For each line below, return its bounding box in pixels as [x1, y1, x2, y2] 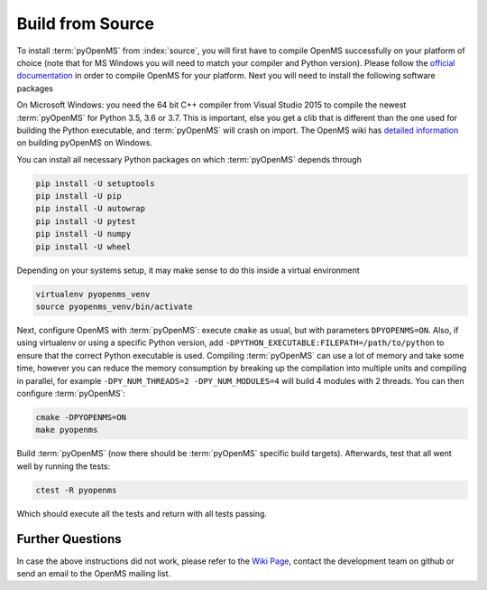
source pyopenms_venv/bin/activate [35, 301, 193, 312]
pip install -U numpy [35, 229, 132, 239]
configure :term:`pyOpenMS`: [16, 388, 126, 398]
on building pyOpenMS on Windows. [16, 137, 153, 148]
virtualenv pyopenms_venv [35, 289, 151, 299]
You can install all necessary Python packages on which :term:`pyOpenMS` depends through [16, 154, 363, 164]
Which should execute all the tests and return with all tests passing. [16, 508, 268, 519]
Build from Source [16, 14, 155, 33]
